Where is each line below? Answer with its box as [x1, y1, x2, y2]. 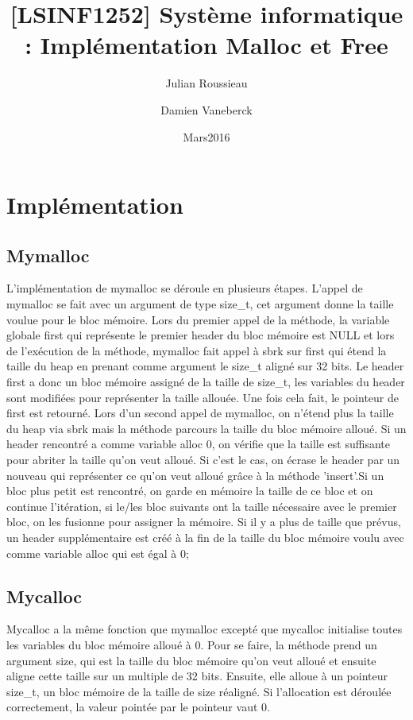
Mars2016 [183, 128, 230, 145]
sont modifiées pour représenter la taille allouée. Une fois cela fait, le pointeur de [6, 389, 399, 405]
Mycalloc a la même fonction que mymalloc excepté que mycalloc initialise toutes [6, 621, 403, 637]
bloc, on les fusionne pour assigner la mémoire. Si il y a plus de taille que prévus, [6, 513, 401, 530]
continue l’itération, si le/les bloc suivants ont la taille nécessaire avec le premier [6, 497, 397, 514]
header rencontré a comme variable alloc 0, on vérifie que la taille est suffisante [6, 435, 390, 452]
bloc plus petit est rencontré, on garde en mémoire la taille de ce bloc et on [6, 482, 373, 499]
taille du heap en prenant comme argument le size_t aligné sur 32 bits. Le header [6, 358, 404, 374]
